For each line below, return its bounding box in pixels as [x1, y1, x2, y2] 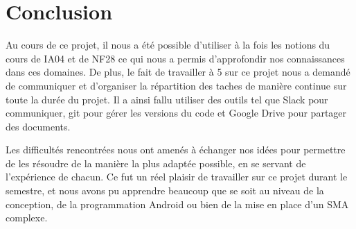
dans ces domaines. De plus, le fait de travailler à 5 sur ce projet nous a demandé [6, 65, 350, 79]
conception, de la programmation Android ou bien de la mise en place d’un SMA [6, 196, 349, 211]
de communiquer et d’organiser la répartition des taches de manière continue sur [6, 78, 347, 92]
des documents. [6, 119, 71, 133]
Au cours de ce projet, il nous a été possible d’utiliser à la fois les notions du [6, 37, 330, 52]
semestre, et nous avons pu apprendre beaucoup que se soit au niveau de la [6, 183, 324, 198]
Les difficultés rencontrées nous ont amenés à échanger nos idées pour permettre [6, 142, 346, 157]
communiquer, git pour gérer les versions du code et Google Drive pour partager [6, 105, 347, 120]
